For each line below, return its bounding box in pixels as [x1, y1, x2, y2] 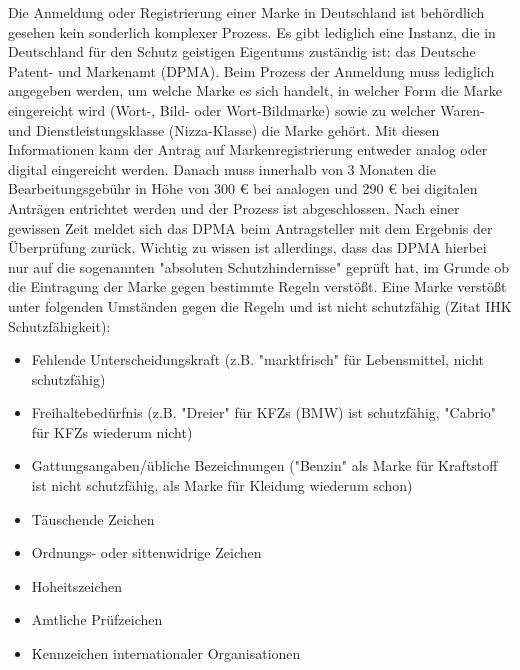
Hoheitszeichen [31, 575, 123, 596]
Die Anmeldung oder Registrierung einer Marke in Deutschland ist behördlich [8, 2, 485, 22]
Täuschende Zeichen [31, 508, 155, 529]
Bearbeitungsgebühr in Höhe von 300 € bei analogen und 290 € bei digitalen [8, 178, 478, 199]
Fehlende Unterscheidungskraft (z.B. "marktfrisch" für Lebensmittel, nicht [31, 349, 484, 370]
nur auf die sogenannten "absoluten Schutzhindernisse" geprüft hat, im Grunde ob [8, 256, 510, 277]
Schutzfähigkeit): [8, 315, 111, 336]
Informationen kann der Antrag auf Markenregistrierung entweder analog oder [8, 139, 488, 160]
